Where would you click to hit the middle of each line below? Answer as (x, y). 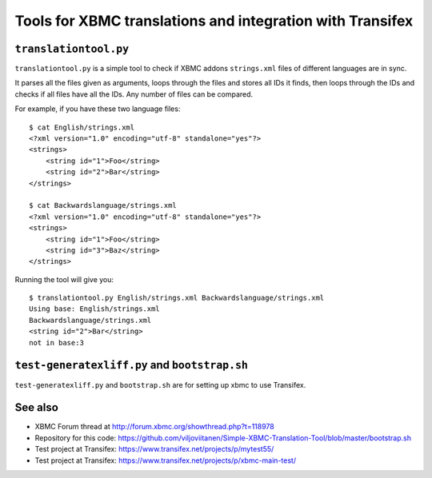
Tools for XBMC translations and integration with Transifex (214, 21)
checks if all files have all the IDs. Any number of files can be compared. (134, 94)
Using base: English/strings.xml (94, 309)
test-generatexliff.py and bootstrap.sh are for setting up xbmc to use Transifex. (160, 384)
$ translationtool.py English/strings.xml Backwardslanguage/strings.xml (177, 298)
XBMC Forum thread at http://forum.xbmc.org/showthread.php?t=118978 (155, 427)
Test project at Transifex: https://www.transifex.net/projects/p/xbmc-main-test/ (165, 460)
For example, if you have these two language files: (98, 109)
